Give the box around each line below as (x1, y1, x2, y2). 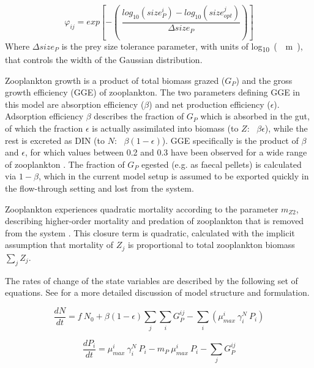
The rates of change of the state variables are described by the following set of (5, 274, 298, 287)
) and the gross (236, 73, 293, 86)
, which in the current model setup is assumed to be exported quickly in (39, 170, 309, 182)
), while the (264, 122, 308, 135)
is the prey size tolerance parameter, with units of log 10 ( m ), (61, 39, 303, 54)
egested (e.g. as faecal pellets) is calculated (141, 157, 302, 170)
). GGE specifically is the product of (162, 133, 299, 146)
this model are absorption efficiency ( (5, 97, 144, 110)
